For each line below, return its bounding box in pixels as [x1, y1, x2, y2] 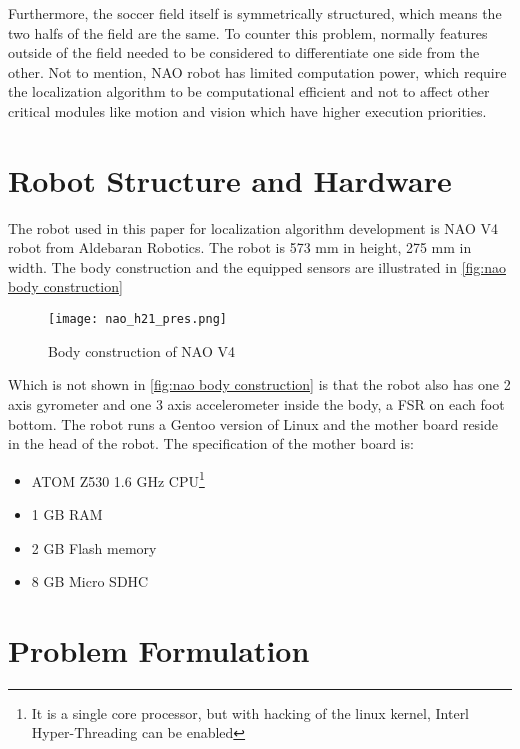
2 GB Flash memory [31, 537, 157, 558]
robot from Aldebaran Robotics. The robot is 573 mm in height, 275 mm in [8, 237, 472, 258]
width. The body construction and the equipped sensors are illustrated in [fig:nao [8, 256, 506, 277]
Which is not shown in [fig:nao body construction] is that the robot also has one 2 [8, 374, 511, 395]
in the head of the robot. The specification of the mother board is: [8, 433, 414, 454]
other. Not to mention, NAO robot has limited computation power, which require [8, 61, 507, 82]
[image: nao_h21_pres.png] [48, 312, 227, 327]
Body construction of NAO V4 [48, 340, 235, 361]
